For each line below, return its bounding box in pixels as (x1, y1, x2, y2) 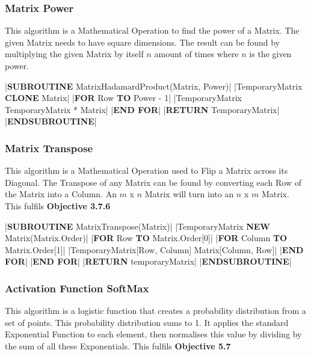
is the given (249, 48, 292, 60)
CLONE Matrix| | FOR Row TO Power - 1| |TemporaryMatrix (5, 91, 242, 104)
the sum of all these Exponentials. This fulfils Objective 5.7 (5, 339, 231, 352)
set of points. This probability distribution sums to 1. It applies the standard (5, 316, 289, 328)
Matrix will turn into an (144, 188, 234, 200)
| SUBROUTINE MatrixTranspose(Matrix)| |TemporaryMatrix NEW (5, 219, 270, 232)
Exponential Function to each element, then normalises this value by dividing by (5, 328, 302, 340)
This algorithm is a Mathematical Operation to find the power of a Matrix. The (5, 24, 300, 37)
